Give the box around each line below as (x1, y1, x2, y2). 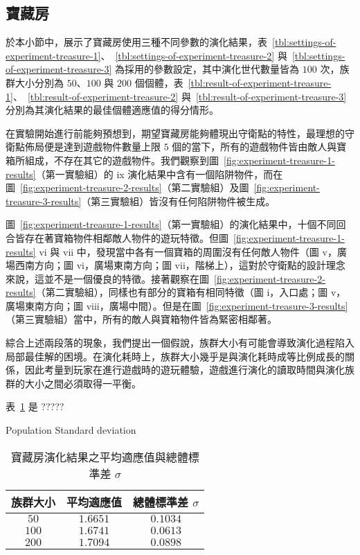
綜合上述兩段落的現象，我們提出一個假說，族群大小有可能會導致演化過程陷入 (6, 335, 354, 350)
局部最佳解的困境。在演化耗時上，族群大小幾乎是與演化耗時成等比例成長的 (6, 349, 345, 363)
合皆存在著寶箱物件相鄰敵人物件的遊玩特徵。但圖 (6, 230, 228, 245)
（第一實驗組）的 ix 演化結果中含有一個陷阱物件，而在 (35, 166, 283, 181)
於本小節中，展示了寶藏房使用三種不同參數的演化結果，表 (6, 35, 267, 49)
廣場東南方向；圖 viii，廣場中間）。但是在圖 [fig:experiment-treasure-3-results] (6, 298, 348, 312)
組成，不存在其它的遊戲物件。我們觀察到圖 (24, 152, 219, 167)
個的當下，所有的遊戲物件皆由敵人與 (172, 139, 337, 154)
